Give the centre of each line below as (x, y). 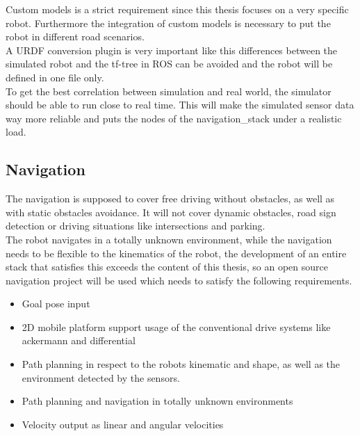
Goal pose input (56, 304)
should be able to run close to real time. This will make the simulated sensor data (180, 105)
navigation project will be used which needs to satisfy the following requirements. (179, 280)
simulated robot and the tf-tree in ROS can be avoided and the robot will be (169, 64)
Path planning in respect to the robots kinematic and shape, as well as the (181, 364)
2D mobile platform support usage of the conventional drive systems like (176, 326)
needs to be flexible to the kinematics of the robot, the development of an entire (176, 253)
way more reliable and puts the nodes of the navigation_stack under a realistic (174, 118)
